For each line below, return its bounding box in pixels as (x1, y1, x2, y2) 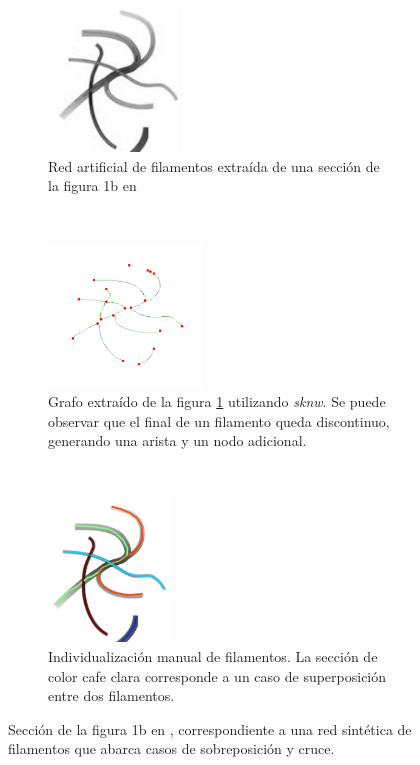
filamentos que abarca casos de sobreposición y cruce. (8, 738, 335, 759)
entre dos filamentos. (48, 685, 175, 706)
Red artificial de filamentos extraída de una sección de (48, 155, 380, 176)
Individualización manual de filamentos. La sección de (48, 645, 378, 666)
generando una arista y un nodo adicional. (48, 430, 307, 451)
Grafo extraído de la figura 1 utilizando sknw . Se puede (48, 390, 386, 411)
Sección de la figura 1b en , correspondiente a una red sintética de (8, 718, 412, 739)
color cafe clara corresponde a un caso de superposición (48, 665, 387, 686)
